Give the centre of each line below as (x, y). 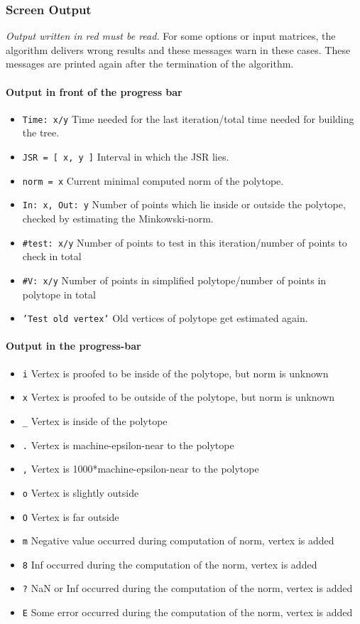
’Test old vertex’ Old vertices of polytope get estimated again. (165, 318)
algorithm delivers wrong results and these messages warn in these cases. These (178, 49)
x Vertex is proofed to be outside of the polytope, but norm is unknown (179, 397)
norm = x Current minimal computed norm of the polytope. (153, 180)
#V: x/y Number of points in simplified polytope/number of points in (174, 280)
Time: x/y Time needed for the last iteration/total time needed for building (188, 118)
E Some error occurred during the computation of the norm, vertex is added (187, 612)
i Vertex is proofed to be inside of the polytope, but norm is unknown (175, 373)
